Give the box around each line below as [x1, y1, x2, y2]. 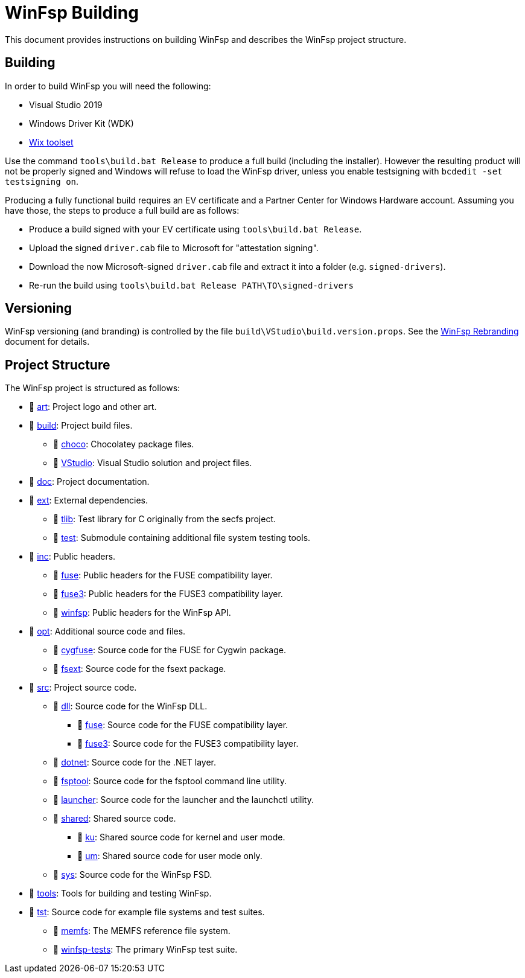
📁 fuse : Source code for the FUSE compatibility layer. [77, 720, 288, 730]
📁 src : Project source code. [29, 682, 137, 693]
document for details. [5, 336, 90, 347]
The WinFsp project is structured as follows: [5, 383, 180, 394]
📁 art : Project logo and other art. [29, 401, 157, 412]
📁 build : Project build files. [29, 420, 133, 431]
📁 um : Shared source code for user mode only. [77, 851, 262, 861]
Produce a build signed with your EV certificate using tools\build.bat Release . [29, 223, 362, 234]
